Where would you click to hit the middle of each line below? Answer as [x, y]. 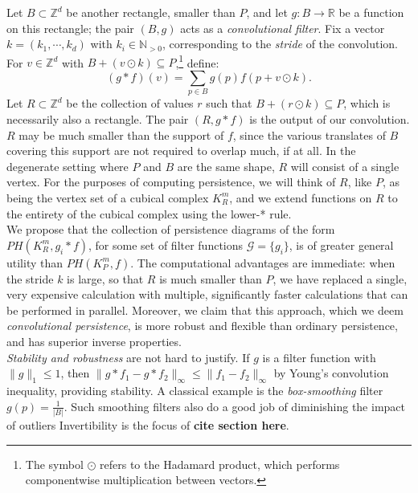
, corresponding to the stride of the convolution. [280, 44]
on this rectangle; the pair [70, 28]
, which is [367, 103]
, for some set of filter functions [166, 244]
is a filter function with [319, 357]
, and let [267, 12]
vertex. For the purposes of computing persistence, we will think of [171, 182]
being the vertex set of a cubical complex [108, 197]
